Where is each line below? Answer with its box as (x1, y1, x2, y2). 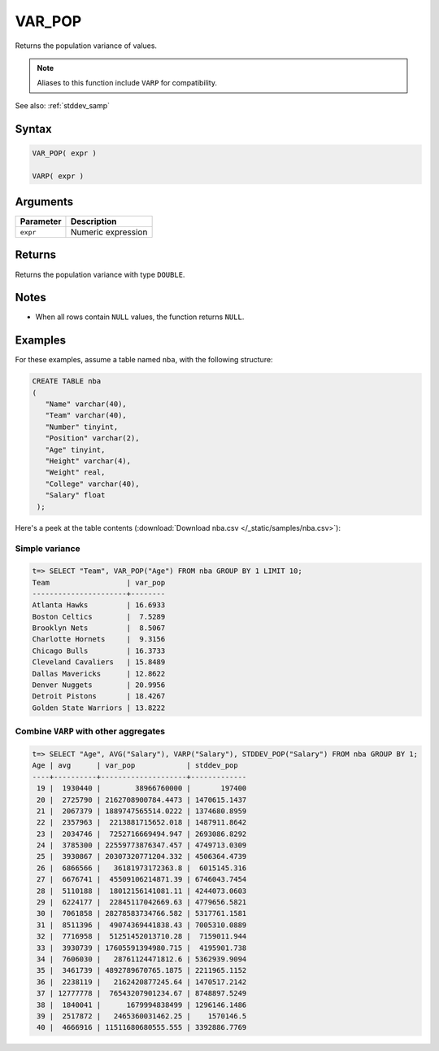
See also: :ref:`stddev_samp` (15, 100, 110, 110)
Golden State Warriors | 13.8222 (32, 703, 166, 712)
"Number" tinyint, (45, 422, 119, 431)
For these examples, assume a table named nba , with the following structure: (15, 355, 273, 365)
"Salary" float (45, 491, 106, 500)
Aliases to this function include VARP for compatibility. (37, 78, 217, 88)
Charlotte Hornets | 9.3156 (32, 635, 166, 644)
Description (70, 216, 117, 227)
